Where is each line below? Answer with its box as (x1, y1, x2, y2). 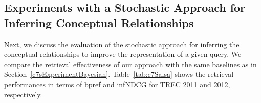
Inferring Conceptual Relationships (4, 14, 194, 30)
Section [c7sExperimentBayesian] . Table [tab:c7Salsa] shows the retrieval (4, 69, 234, 79)
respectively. (4, 89, 42, 99)
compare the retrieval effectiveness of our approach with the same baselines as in (4, 58, 257, 69)
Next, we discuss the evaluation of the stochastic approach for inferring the (4, 38, 240, 49)
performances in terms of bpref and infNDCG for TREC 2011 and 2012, (4, 78, 230, 89)
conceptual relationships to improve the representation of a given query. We (4, 49, 242, 59)
